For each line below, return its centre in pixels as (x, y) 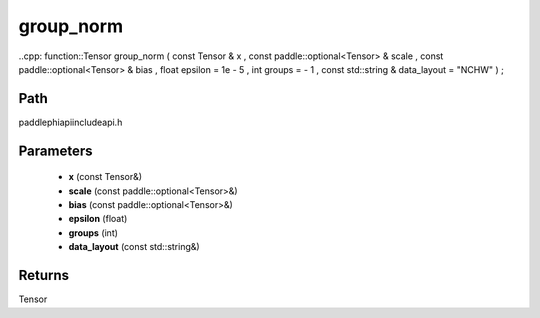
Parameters (55, 150)
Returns (44, 275)
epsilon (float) (98, 219)
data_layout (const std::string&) (134, 247)
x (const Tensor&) (105, 177)
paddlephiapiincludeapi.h (70, 122)
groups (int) (93, 232)
